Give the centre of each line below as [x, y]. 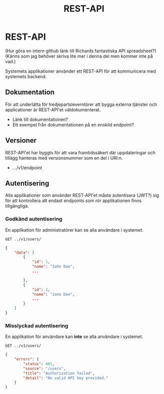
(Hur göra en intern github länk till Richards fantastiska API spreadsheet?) [81, 51]
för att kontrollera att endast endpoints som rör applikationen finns [73, 201]
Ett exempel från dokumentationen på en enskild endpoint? [73, 125]
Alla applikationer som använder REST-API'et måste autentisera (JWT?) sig [82, 195]
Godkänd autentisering [34, 219]
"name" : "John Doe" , [53, 267]
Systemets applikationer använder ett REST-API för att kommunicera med [80, 71]
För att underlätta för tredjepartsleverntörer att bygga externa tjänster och [81, 104]
